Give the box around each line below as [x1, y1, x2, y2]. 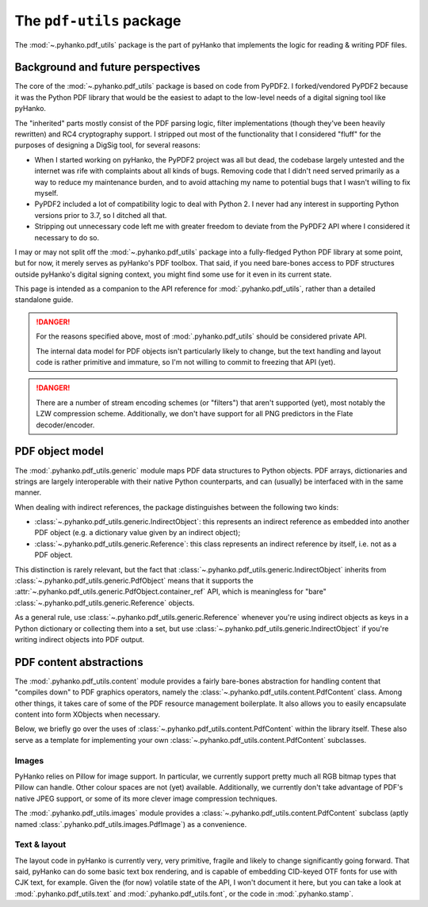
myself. [34, 188, 59, 197]
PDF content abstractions [14, 655, 143, 669]
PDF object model [14, 445, 104, 458]
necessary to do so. [34, 232, 100, 242]
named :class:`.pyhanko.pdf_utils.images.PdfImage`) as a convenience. [14, 819, 247, 829]
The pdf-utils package [14, 12, 182, 29]
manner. [14, 488, 42, 497]
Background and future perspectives [14, 60, 201, 75]
